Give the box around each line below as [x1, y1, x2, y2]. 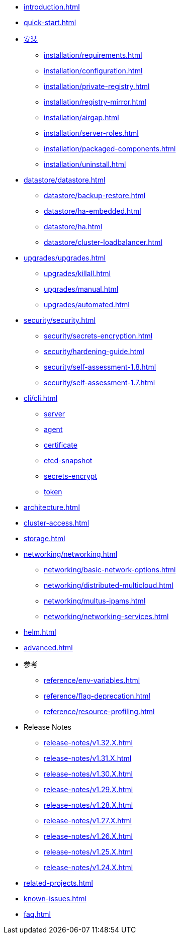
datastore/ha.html [44, 222, 103, 231]
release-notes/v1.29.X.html [44, 785, 133, 794]
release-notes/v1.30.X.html [44, 770, 133, 778]
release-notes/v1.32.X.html [44, 738, 133, 747]
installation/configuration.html [44, 66, 143, 75]
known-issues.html [24, 894, 86, 903]
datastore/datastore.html [24, 176, 106, 184]
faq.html [24, 910, 51, 918]
